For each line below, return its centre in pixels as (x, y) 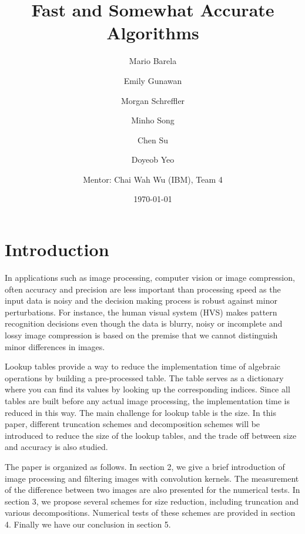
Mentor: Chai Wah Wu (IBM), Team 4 (153, 179)
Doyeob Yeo (153, 159)
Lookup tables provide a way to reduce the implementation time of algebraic (143, 366)
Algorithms (153, 33)
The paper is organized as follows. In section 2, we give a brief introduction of (145, 466)
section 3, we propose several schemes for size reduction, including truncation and (152, 501)
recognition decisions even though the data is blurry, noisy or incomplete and (144, 323)
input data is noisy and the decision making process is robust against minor (141, 300)
